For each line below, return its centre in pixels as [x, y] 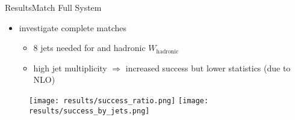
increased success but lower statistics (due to [208, 67]
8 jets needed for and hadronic [89, 48]
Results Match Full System [53, 7]
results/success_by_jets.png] [89, 111]
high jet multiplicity [70, 67]
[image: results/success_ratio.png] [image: [119, 100]
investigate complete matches [73, 27]
